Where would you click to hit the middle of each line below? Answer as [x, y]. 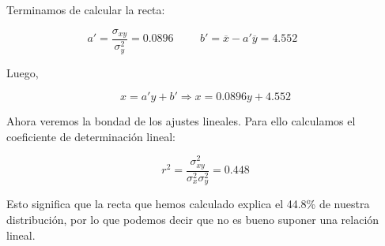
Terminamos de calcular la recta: [86, 9]
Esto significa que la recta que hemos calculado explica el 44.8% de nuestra [188, 204]
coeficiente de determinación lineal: [91, 136]
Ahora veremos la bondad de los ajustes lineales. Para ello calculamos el [181, 121]
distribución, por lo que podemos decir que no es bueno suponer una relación [193, 219]
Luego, [23, 72]
